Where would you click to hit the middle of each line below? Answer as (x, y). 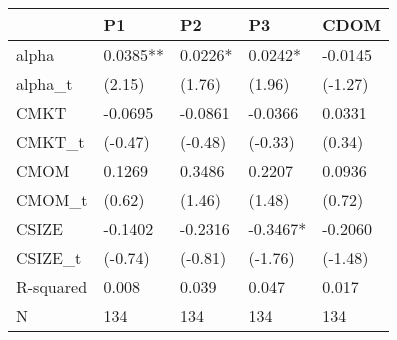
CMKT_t (50, 141)
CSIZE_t (49, 257)
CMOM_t (52, 199)
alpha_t (44, 83)
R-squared (52, 286)
